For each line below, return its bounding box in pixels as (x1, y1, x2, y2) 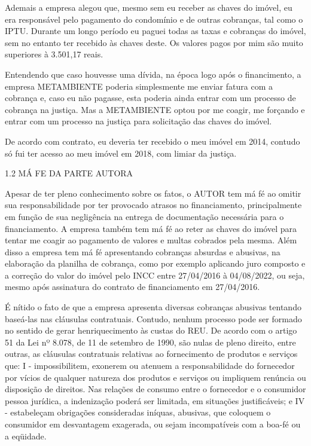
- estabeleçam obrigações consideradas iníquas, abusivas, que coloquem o (5, 406, 271, 418)
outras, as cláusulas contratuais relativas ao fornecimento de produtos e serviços (5, 347, 298, 360)
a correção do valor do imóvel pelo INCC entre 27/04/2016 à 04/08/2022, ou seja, (5, 268, 305, 281)
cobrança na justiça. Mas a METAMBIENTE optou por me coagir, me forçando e (5, 103, 305, 115)
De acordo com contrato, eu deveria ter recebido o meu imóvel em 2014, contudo (5, 135, 300, 147)
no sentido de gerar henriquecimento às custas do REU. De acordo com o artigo (5, 324, 297, 337)
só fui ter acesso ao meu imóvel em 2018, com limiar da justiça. (5, 146, 237, 159)
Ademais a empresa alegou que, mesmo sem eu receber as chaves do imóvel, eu (5, 1, 292, 13)
